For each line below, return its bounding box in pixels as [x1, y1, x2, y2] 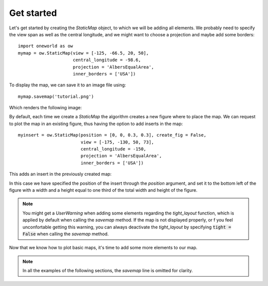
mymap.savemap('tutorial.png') [18, 93, 94, 99]
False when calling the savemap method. [22, 231, 109, 237]
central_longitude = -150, [80, 146, 146, 152]
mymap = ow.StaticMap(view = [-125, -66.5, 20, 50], [18, 50, 149, 56]
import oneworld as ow [18, 43, 73, 49]
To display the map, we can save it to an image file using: [9, 82, 126, 88]
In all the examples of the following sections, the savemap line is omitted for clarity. [22, 268, 193, 274]
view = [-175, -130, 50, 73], [80, 139, 154, 145]
